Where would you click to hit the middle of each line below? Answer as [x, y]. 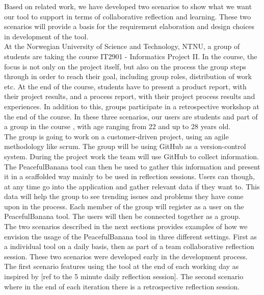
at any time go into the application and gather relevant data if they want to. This [132, 186]
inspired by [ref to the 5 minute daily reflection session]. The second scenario [124, 276]
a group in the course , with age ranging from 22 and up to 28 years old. [117, 126]
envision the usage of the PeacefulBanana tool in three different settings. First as [130, 236]
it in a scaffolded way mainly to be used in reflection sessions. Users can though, [129, 176]
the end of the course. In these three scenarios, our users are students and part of [131, 116]
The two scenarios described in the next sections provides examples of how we [126, 226]
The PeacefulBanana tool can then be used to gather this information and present [132, 166]
